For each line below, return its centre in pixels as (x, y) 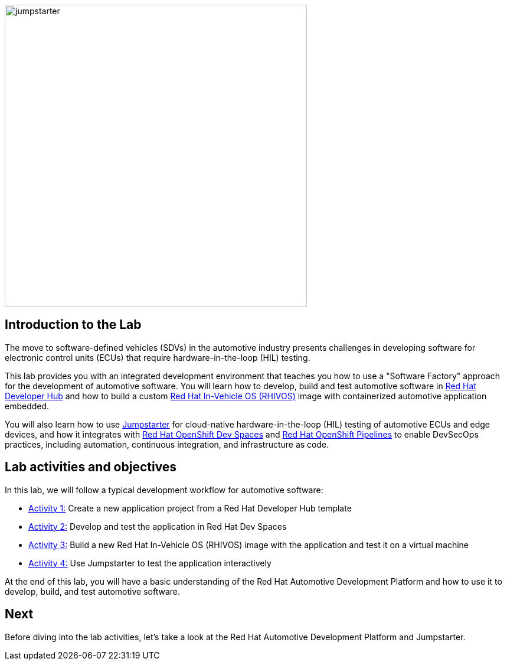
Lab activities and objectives (91, 467)
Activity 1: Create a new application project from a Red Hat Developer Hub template (190, 508)
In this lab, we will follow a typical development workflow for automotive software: (164, 490)
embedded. (27, 406)
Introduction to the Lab (73, 325)
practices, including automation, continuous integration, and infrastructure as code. (167, 444)
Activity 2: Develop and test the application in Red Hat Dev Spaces (158, 526)
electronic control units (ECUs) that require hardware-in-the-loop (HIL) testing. (158, 357)
